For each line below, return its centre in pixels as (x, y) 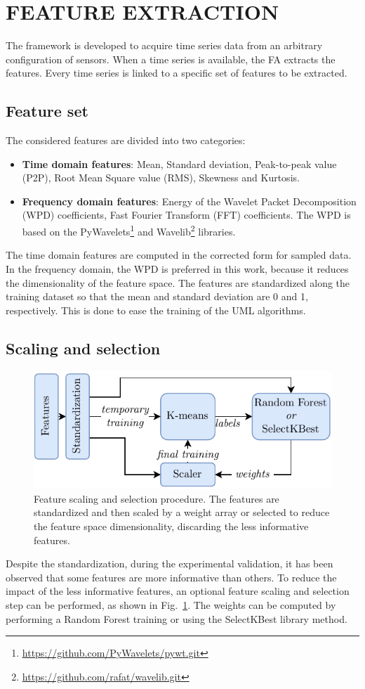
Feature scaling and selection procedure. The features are (157, 498)
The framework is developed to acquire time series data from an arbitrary (164, 45)
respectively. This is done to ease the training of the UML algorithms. (156, 310)
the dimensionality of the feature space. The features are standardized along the (178, 282)
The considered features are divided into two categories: (126, 140)
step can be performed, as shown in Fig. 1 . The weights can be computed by (171, 604)
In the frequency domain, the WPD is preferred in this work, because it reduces (177, 268)
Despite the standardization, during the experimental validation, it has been (170, 564)
